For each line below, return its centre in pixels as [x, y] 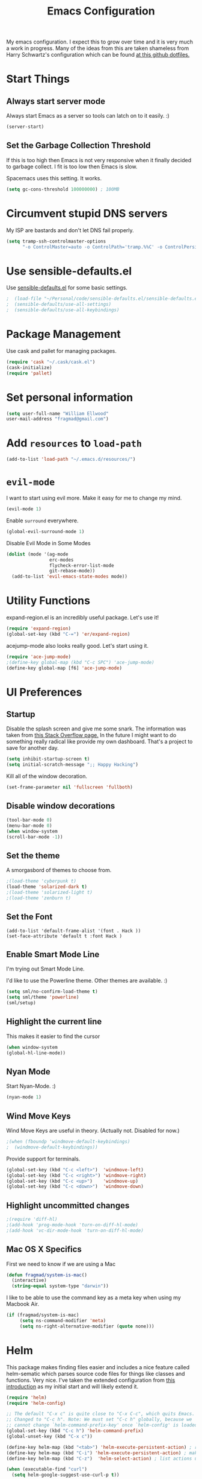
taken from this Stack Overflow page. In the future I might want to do [91, 735]
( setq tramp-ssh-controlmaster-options [56, 241]
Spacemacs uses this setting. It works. [54, 178]
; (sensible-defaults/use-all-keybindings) [63, 310]
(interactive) [29, 1281]
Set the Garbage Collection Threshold [78, 146]
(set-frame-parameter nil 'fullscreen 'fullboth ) [70, 787]
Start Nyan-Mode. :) [31, 1086]
